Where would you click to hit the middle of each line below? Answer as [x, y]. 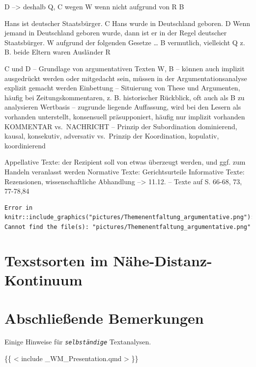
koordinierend [25, 145]
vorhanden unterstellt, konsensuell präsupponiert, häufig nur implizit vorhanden [125, 116]
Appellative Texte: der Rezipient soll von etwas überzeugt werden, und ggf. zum [125, 162]
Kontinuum [43, 279]
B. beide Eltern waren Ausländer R [57, 52]
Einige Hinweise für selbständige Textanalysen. [78, 342]
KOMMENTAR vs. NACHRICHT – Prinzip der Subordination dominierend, [121, 126]
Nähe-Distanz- [163, 260]
